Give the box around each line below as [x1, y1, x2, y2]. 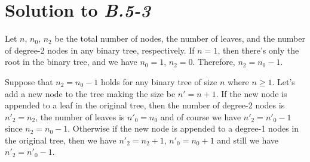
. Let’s [272, 75, 295, 88]
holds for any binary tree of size [100, 75, 217, 88]
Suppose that [5, 75, 53, 88]
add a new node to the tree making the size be [5, 87, 176, 99]
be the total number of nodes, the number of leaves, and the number [54, 32, 305, 45]
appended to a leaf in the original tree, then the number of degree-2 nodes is [5, 99, 285, 111]
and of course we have [160, 110, 241, 123]
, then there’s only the [217, 43, 299, 56]
